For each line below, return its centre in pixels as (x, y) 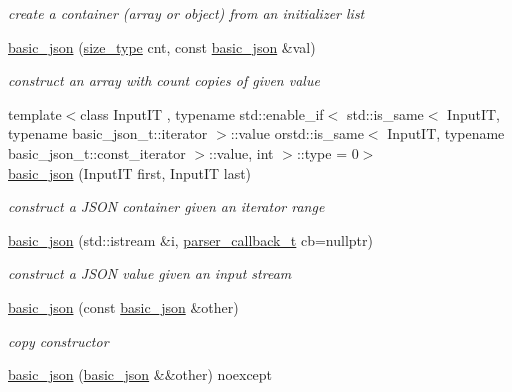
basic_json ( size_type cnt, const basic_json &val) (162, 46)
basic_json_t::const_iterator (97, 152)
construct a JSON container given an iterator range (166, 206)
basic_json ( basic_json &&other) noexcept (140, 374)
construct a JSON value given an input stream (150, 273)
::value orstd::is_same (297, 133)
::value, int (241, 152)
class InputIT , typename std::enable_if (202, 113)
